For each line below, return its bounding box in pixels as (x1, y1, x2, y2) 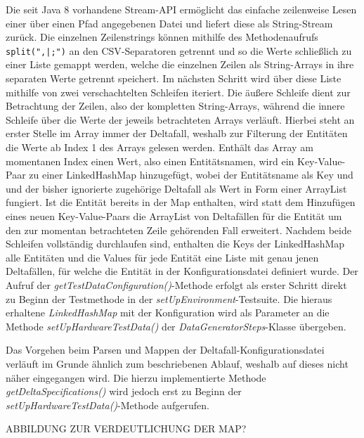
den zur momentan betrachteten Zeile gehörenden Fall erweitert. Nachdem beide (6, 222, 351, 237)
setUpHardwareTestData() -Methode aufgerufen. (6, 397, 209, 412)
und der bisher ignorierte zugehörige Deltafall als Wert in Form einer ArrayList (6, 181, 347, 195)
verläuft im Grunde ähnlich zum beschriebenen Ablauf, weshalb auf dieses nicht (6, 356, 349, 371)
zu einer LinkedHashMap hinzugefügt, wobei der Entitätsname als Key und (29, 167, 353, 182)
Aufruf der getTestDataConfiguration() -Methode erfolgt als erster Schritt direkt (6, 277, 347, 292)
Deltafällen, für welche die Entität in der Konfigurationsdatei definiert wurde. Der (6, 264, 358, 278)
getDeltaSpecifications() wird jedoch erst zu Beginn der (6, 384, 242, 399)
